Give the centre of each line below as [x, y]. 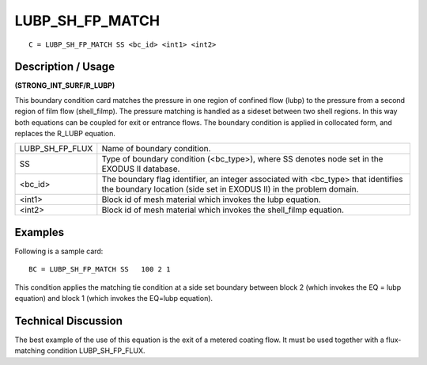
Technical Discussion [68, 321]
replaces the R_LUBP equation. [65, 134]
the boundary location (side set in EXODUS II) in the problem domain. [230, 189]
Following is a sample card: [59, 251]
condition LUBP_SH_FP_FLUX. [96, 351]
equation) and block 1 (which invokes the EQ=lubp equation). [114, 298]
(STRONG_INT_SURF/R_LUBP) [65, 86]
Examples [40, 232]
